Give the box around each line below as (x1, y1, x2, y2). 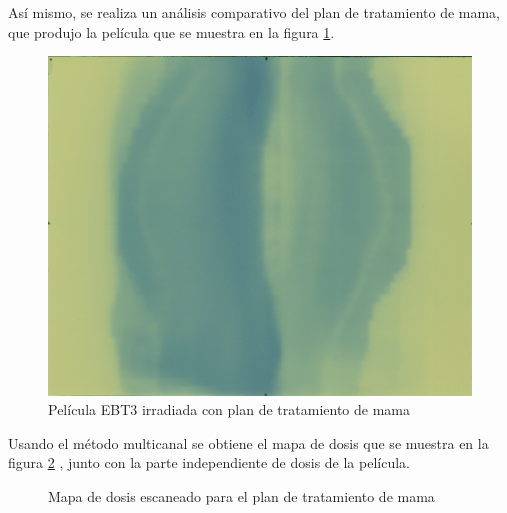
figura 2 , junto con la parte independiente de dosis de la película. (8, 452, 410, 473)
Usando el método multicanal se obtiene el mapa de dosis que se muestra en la (8, 432, 489, 453)
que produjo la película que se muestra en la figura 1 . (8, 21, 335, 42)
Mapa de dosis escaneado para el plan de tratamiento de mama (48, 486, 435, 507)
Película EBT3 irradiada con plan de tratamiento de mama (48, 399, 410, 420)
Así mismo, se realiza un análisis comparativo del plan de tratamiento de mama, (8, 2, 501, 22)
